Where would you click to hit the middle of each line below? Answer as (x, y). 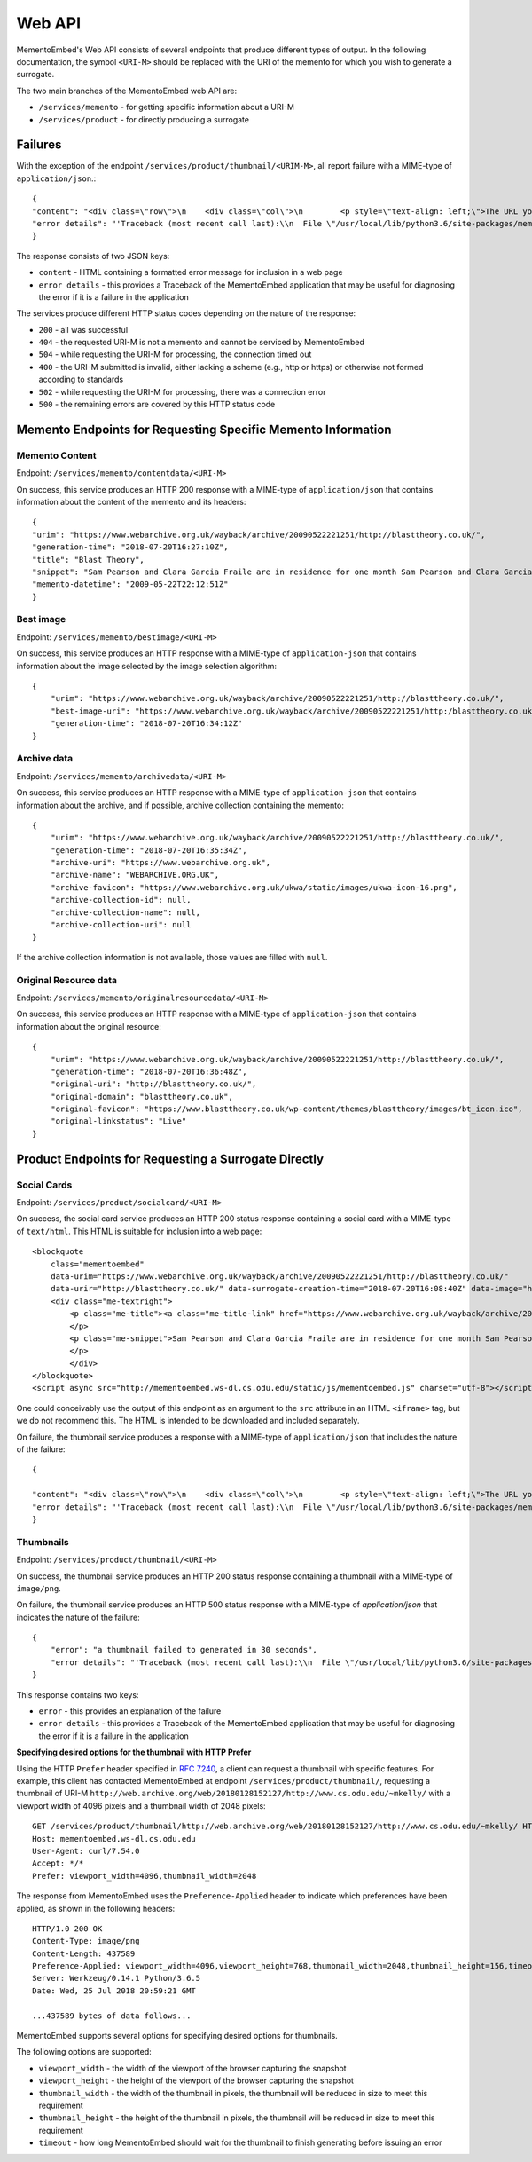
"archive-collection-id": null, (121, 900)
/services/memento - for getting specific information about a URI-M (166, 107)
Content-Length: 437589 (84, 1953)
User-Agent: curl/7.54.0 (86, 1851)
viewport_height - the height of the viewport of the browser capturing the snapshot (196, 2080)
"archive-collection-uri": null (121, 925)
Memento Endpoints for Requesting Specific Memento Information (204, 429)
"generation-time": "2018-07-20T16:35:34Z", (149, 850)
